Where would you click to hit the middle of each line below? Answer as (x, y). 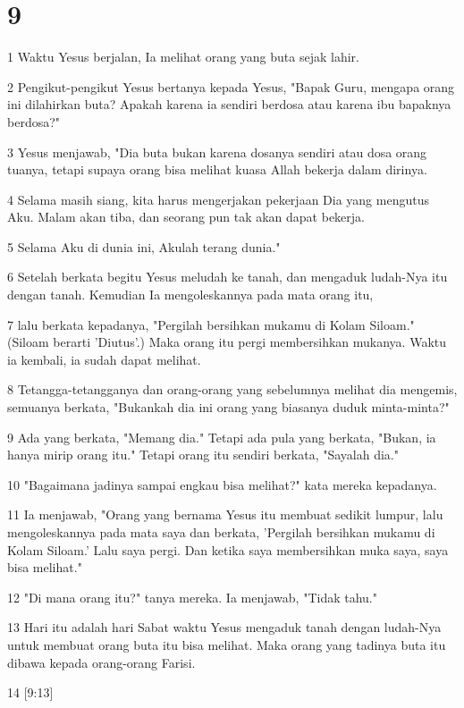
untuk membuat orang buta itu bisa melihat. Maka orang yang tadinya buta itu (227, 644)
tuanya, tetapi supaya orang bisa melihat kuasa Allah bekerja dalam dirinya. (217, 169)
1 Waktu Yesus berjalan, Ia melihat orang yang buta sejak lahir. (183, 57)
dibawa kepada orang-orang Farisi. (101, 662)
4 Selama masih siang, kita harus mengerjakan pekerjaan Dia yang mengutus (218, 199)
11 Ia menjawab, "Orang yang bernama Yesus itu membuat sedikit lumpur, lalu (225, 514)
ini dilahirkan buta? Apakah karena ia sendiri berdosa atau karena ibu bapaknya (229, 104)
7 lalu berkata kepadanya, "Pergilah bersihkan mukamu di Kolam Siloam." (211, 324)
